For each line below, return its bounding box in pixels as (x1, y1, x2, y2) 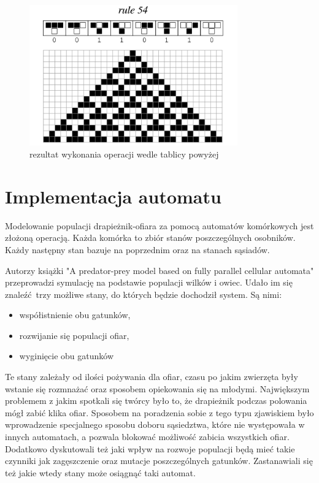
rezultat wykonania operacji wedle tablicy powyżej (29, 148, 219, 161)
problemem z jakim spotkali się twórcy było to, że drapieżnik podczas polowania (5, 394, 307, 407)
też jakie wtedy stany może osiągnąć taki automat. (5, 466, 196, 479)
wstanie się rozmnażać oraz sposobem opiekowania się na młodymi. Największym (5, 382, 310, 395)
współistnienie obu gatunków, (19, 308, 131, 321)
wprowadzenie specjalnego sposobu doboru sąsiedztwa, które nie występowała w (5, 418, 305, 431)
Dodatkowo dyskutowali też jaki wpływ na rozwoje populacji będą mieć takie (5, 442, 295, 455)
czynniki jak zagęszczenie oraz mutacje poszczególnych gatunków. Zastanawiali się (5, 454, 313, 467)
